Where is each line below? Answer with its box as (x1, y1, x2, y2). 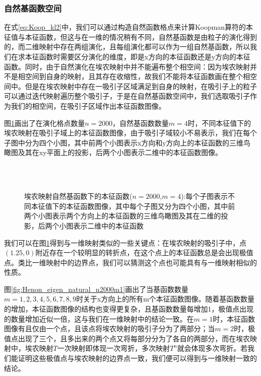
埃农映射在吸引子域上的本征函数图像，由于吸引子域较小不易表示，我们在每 (4, 127, 250, 138)
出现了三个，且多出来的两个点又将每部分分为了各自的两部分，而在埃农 (18, 333, 250, 343)
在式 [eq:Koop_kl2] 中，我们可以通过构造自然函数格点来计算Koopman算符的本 (4, 22, 253, 32)
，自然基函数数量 (112, 117, 169, 128)
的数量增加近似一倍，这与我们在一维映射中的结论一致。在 (4, 313, 194, 324)
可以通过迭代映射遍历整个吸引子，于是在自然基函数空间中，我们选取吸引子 (4, 91, 250, 101)
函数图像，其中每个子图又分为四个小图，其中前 (80, 200, 235, 211)
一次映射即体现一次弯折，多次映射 (57, 343, 170, 353)
